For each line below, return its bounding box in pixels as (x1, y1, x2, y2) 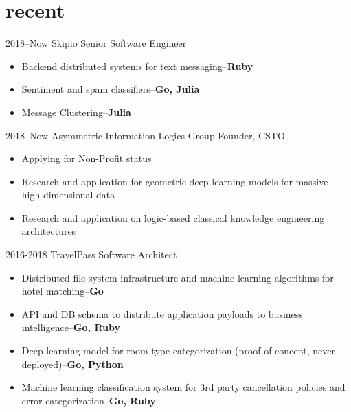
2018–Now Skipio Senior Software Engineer (5, 36, 187, 50)
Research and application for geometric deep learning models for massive (21, 174, 328, 188)
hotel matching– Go (21, 284, 104, 298)
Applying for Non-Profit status (21, 151, 152, 165)
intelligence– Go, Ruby (21, 320, 120, 334)
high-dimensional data (21, 187, 115, 202)
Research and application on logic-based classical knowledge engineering (21, 210, 325, 225)
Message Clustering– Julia (21, 104, 131, 119)
